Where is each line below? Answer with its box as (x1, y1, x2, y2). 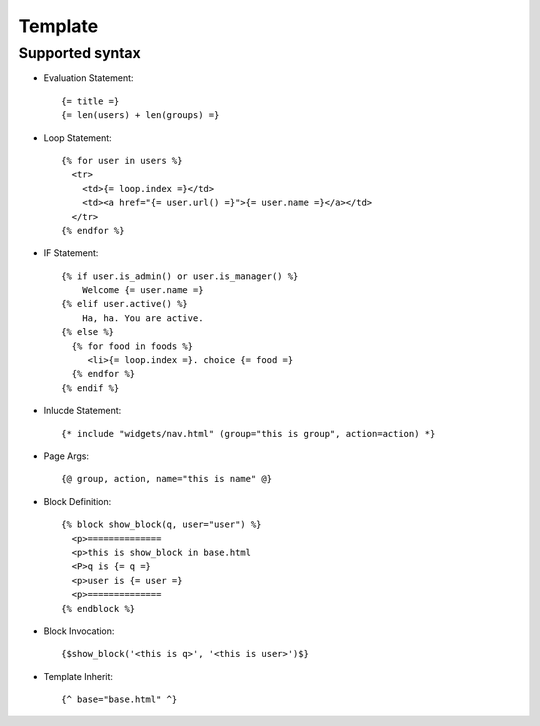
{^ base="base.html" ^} (61, 694, 178, 705)
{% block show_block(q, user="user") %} (61, 519, 262, 530)
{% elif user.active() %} (61, 298, 189, 310)
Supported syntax (18, 44, 142, 62)
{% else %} (61, 326, 115, 338)
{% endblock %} (61, 603, 136, 614)
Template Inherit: (43, 670, 114, 682)
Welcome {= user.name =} (81, 285, 204, 296)
